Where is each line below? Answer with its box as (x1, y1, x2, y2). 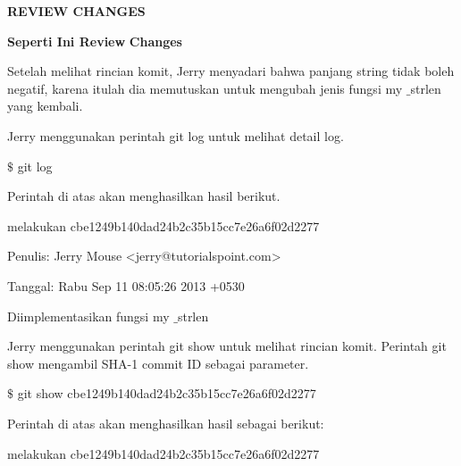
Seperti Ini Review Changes (7, 31, 182, 50)
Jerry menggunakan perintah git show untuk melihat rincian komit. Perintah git (7, 337, 447, 355)
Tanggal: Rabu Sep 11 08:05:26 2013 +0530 (7, 276, 245, 295)
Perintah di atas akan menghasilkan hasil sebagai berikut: (7, 413, 324, 432)
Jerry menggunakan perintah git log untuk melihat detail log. (7, 126, 344, 145)
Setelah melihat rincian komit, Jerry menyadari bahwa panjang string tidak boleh (7, 62, 455, 80)
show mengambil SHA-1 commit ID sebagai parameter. (7, 354, 309, 372)
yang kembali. (7, 96, 83, 115)
